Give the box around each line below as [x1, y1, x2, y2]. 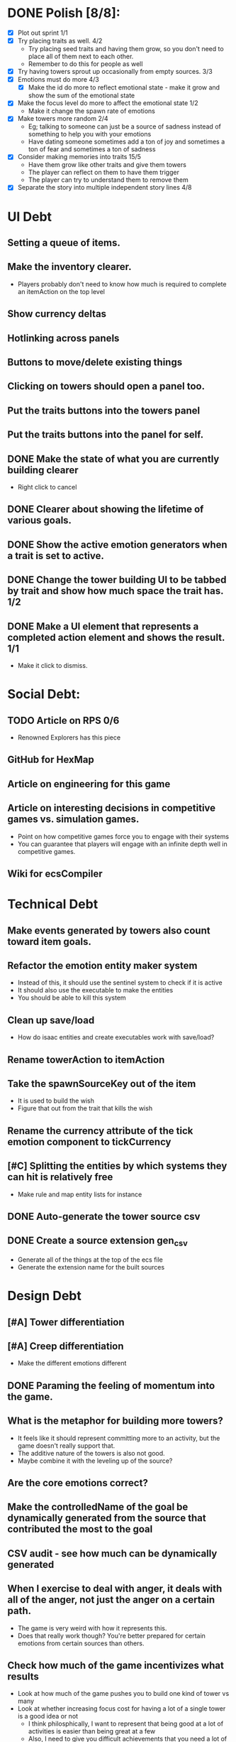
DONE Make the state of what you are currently [7, 453, 220, 465]
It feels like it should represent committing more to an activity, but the [17, 1434, 220, 1442]
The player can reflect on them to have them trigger [28, 168, 179, 177]
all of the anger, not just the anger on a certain [7, 1594, 215, 1606]
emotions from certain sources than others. [17, 1639, 145, 1648]
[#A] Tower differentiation [7, 1316, 125, 1328]
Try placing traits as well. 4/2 [17, 37, 103, 45]
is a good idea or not [17, 1712, 79, 1721]
